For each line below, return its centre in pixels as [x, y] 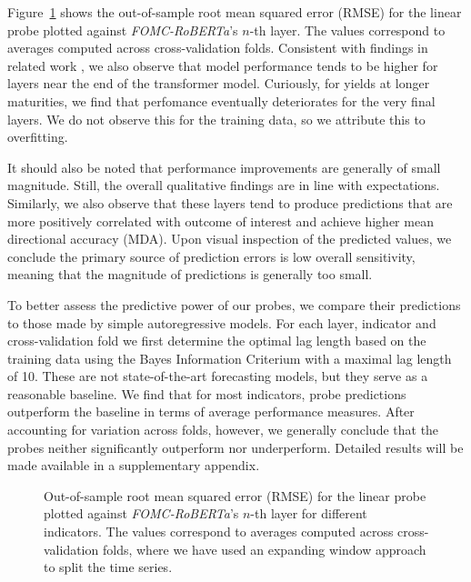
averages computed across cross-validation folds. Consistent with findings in [218, 48]
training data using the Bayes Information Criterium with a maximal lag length [230, 358]
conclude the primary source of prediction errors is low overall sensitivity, [211, 256]
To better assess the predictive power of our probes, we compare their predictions [234, 304]
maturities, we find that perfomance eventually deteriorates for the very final [221, 100]
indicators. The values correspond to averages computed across [219, 532]
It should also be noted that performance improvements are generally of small [224, 167]
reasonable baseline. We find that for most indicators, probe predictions [207, 393]
